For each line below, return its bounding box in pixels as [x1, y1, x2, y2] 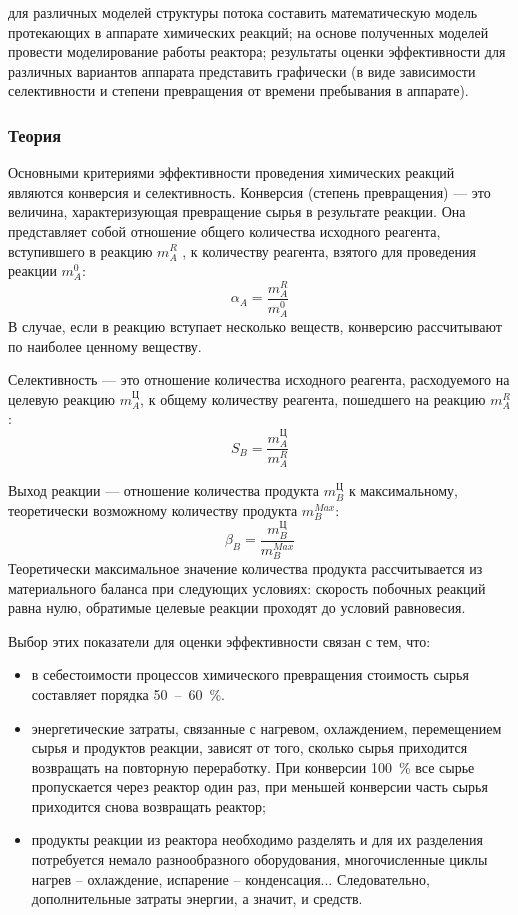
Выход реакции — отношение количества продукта [8, 480, 320, 501]
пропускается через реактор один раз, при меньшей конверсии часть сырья [31, 776, 488, 797]
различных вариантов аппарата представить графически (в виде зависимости [8, 60, 476, 81]
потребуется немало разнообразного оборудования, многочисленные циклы [31, 849, 488, 870]
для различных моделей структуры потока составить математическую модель [8, 2, 478, 22]
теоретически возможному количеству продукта [8, 500, 298, 520]
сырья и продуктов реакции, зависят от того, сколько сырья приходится [31, 737, 468, 758]
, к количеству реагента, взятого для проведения [182, 240, 476, 261]
